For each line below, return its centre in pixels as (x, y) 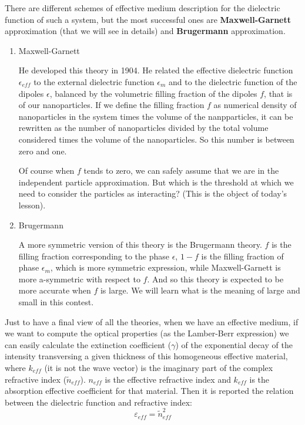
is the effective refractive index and (168, 379)
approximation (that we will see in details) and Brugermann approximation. (145, 31)
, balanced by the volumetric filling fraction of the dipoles (153, 93)
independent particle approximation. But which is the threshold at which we (156, 182)
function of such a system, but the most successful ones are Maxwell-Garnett (148, 19)
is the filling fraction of (242, 256)
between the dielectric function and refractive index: (99, 402)
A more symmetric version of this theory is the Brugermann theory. (140, 244)
